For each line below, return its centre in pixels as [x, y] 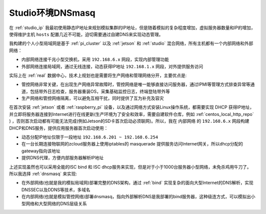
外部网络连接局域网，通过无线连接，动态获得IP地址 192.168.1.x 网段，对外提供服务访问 [112, 66]
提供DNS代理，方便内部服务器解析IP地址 [63, 158]
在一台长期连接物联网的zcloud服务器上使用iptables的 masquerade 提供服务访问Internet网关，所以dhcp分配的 [132, 144]
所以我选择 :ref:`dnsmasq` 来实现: [43, 174]
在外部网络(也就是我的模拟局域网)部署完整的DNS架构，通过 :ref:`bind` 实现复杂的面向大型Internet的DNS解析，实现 [137, 183]
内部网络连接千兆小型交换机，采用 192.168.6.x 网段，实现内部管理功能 [95, 60]
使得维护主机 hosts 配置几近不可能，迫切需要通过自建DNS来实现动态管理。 [86, 34]
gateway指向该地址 [41, 151]
